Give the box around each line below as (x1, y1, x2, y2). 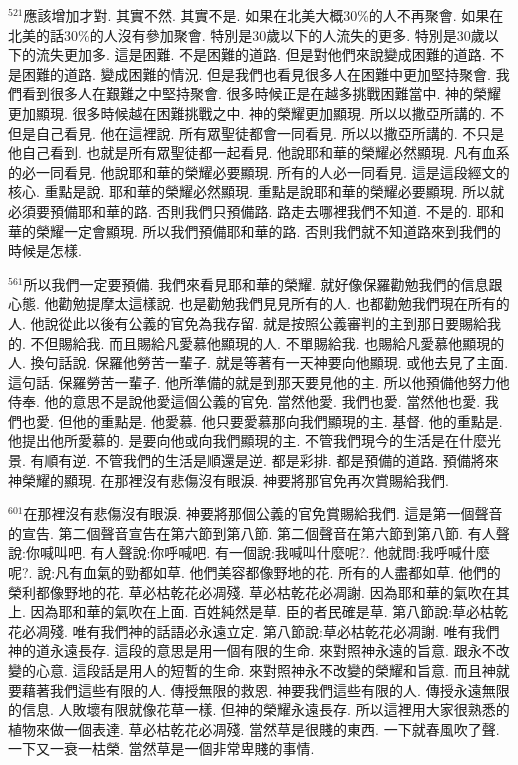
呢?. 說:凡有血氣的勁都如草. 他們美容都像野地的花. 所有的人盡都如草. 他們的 (8, 562, 501, 583)
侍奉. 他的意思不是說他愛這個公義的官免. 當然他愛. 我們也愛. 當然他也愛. (8, 391, 481, 412)
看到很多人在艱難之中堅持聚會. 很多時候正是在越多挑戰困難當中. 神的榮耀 (21, 83, 502, 104)
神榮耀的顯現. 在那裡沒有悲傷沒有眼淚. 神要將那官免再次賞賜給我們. (8, 469, 449, 490)
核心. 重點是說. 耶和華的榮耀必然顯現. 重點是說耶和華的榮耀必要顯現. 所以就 (8, 181, 505, 202)
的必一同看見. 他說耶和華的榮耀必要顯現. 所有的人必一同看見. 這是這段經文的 (8, 161, 510, 182)
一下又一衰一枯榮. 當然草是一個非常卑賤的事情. (8, 738, 315, 759)
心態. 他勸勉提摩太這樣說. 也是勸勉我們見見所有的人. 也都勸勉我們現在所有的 (8, 293, 510, 314)
